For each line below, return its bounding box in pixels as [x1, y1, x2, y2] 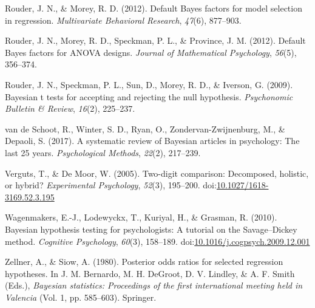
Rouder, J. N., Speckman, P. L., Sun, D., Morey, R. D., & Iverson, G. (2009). [5, 78, 293, 91]
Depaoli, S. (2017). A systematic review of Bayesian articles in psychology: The [5, 134, 300, 147]
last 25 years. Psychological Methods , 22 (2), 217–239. [5, 146, 201, 159]
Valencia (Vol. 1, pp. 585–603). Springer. [5, 290, 157, 303]
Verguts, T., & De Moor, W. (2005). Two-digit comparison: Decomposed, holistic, [5, 166, 309, 179]
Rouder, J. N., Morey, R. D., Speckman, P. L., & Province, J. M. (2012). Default [5, 34, 306, 47]
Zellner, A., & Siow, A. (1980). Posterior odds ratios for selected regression [5, 255, 283, 268]
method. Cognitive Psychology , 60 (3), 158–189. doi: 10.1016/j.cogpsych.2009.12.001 [5, 234, 310, 247]
